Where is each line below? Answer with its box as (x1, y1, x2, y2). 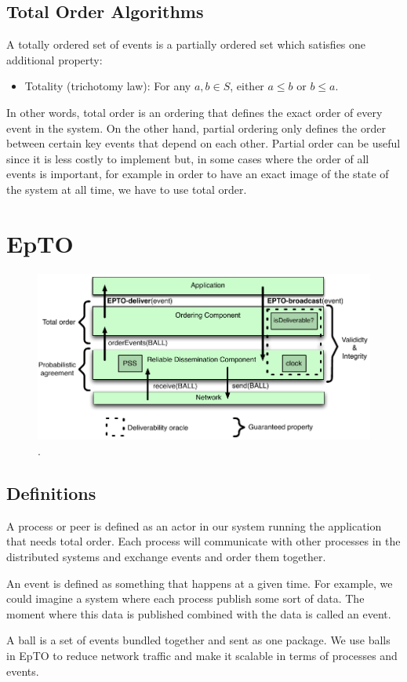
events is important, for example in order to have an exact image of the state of (6, 166, 389, 182)
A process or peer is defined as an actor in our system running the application (6, 517, 382, 534)
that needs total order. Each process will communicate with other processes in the (6, 533, 401, 549)
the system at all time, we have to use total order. (6, 181, 247, 197)
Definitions (6, 481, 96, 505)
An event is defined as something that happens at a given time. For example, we (6, 574, 393, 591)
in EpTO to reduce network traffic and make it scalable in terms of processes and (6, 647, 398, 663)
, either (230, 78, 264, 94)
